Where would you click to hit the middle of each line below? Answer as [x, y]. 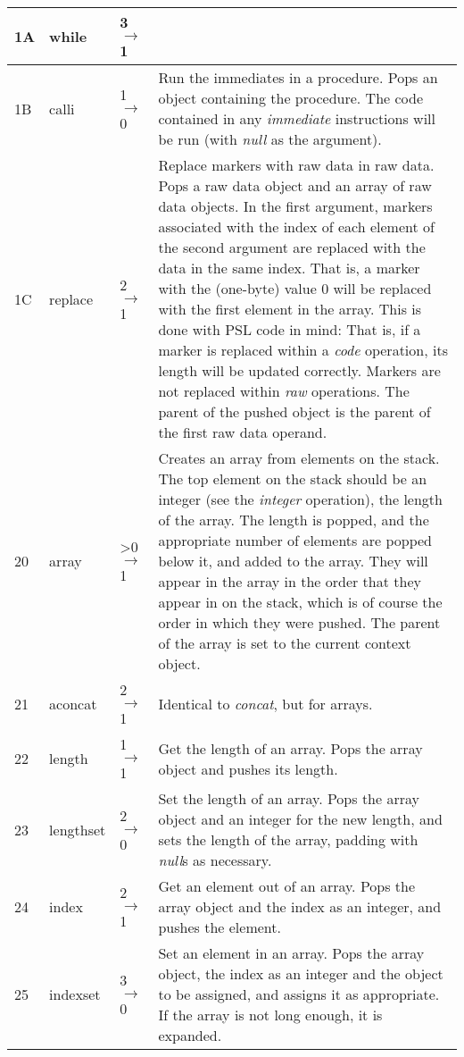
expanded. [190, 1035]
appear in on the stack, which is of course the [300, 602]
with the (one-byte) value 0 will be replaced [295, 288]
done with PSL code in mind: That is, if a [290, 329]
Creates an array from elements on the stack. [299, 458]
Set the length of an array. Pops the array [289, 798]
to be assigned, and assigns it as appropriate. [299, 994]
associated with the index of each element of [296, 226]
